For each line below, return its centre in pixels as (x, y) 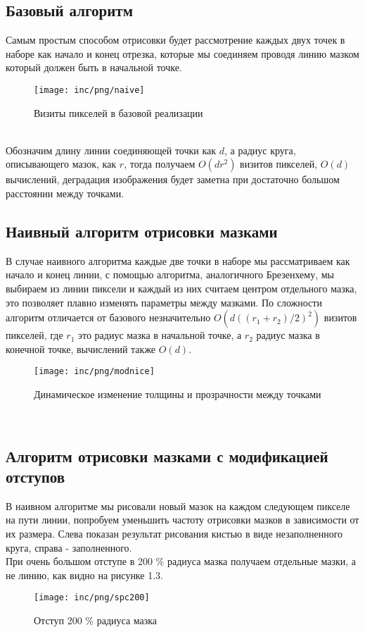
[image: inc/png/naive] (89, 90)
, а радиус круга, (260, 150)
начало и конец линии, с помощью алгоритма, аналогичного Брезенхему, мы (170, 274)
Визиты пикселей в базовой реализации (119, 112)
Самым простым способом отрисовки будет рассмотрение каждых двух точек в (175, 40)
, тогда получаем (160, 164)
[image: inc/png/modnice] (94, 372)
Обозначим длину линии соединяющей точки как (111, 150)
